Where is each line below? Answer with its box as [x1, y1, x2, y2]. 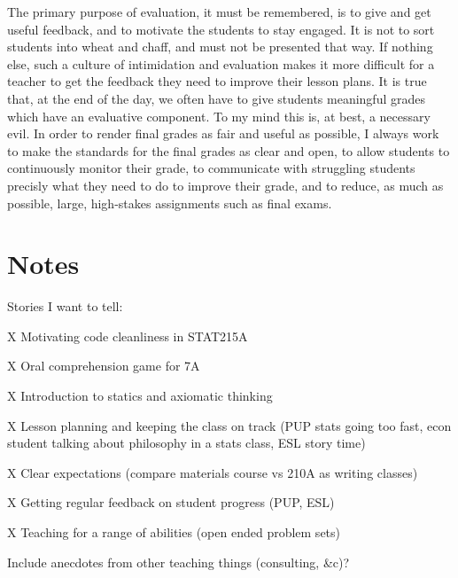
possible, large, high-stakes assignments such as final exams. [7, 193, 332, 212]
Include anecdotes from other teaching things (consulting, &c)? [7, 552, 350, 571]
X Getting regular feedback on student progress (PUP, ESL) [7, 493, 335, 512]
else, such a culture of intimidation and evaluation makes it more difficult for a [7, 54, 435, 73]
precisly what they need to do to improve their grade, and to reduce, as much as [7, 176, 444, 194]
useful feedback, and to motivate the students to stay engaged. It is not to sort [7, 20, 435, 38]
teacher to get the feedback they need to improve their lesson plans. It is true [7, 72, 427, 90]
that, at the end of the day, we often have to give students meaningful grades [7, 89, 425, 107]
